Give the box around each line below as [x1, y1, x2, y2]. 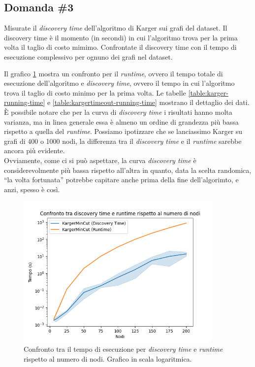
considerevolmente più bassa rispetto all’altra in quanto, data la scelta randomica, [4, 165, 252, 175]
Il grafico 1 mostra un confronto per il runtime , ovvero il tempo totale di [4, 68, 223, 78]
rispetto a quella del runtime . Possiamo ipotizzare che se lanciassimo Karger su [4, 126, 243, 136]
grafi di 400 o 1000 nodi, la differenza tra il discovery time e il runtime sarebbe [4, 135, 242, 146]
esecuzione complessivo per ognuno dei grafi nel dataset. [4, 51, 173, 62]
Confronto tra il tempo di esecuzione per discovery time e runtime [24, 344, 223, 354]
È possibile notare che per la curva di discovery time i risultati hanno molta [4, 106, 232, 117]
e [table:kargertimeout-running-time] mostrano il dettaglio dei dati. [47, 97, 250, 107]
